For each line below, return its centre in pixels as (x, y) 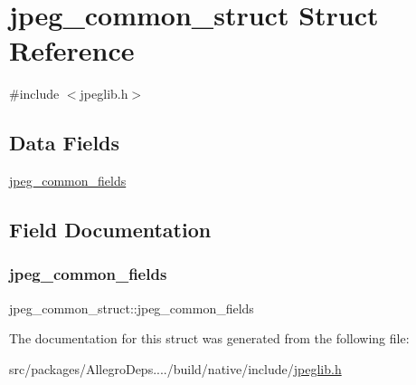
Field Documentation (110, 230)
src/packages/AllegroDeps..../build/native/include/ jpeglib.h (175, 368)
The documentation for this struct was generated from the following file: (209, 338)
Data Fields (65, 143)
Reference (72, 50)
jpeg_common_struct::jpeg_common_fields (132, 308)
